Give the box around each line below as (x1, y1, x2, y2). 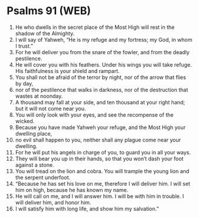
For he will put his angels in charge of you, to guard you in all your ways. (15, 148, 191, 156)
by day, (15, 80, 34, 87)
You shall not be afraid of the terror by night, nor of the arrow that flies (15, 74, 186, 81)
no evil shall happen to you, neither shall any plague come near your (15, 136, 181, 143)
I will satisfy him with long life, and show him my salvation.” (15, 205, 159, 212)
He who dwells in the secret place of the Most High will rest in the (15, 24, 175, 31)
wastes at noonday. (15, 93, 63, 100)
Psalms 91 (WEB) (6, 4, 91, 18)
